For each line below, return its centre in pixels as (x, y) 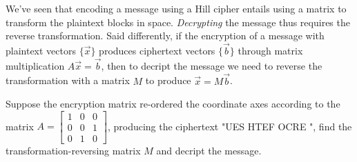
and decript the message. (209, 150)
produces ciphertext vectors (157, 50)
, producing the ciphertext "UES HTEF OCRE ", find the (230, 126)
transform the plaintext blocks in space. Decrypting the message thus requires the (178, 22)
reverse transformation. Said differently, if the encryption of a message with (165, 36)
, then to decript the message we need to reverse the (212, 65)
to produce (168, 80)
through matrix (270, 50)
